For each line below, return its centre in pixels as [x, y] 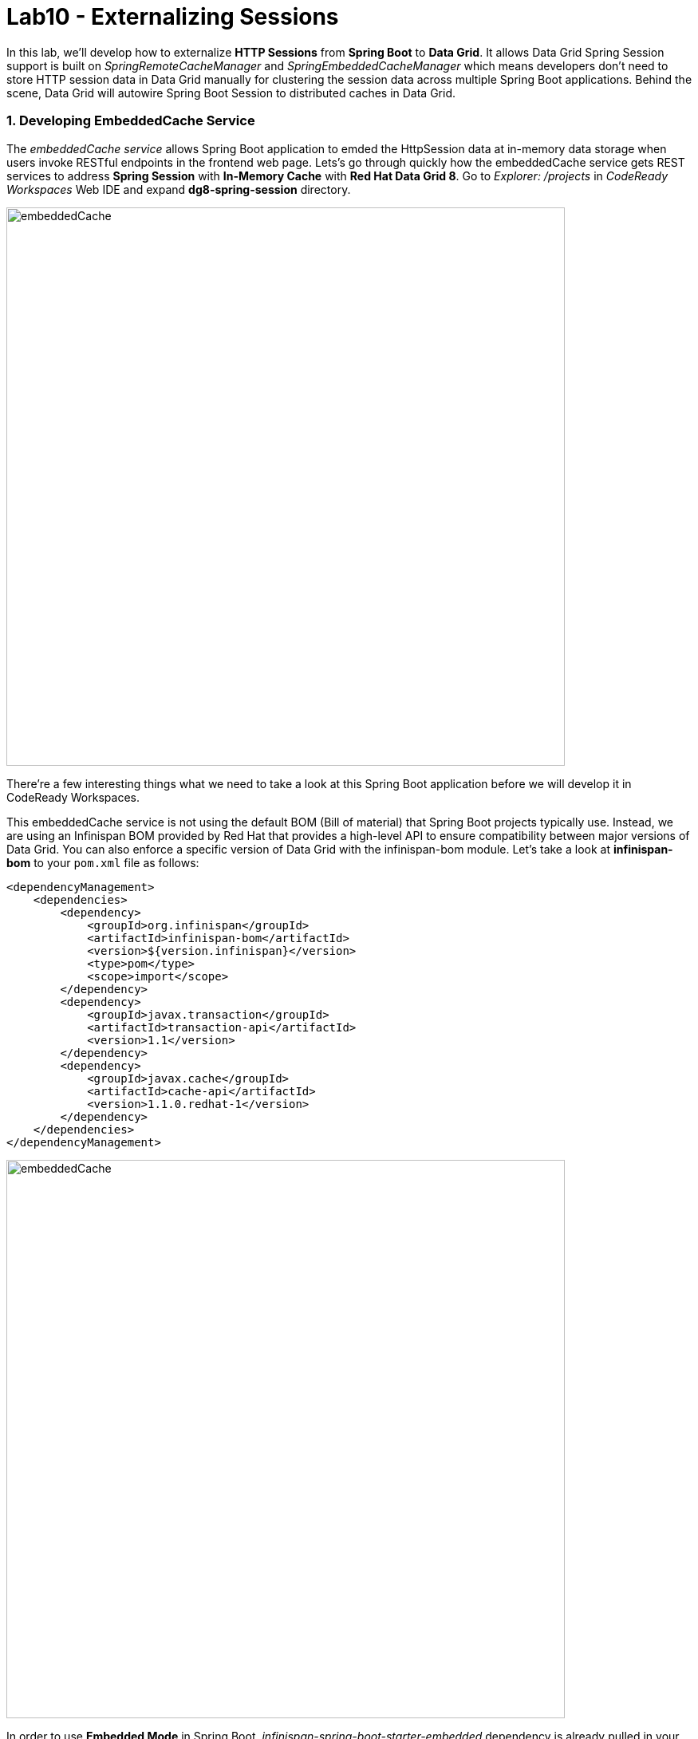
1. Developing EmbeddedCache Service [131, 121]
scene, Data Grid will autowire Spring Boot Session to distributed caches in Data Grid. [231, 93]
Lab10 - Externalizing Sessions [173, 17]
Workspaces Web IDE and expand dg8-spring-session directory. [179, 189]
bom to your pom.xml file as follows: [103, 862]
